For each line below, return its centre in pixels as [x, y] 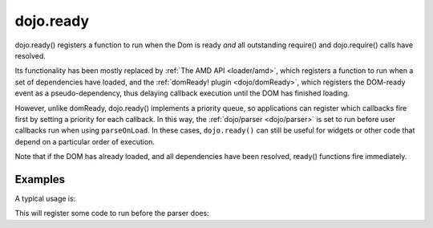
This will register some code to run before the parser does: [112, 214]
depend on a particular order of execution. [85, 141]
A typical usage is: [45, 198]
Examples [40, 179]
